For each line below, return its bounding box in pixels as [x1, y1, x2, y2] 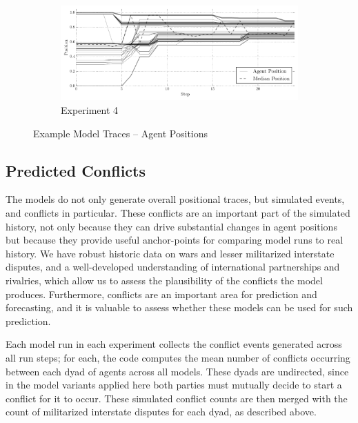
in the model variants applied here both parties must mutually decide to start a [6, 377, 342, 392]
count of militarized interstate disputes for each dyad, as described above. [6, 404, 317, 419]
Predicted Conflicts [6, 159, 146, 181]
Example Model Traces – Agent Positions [33, 126, 208, 140]
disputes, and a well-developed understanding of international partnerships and [6, 259, 340, 274]
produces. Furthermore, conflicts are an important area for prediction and [6, 286, 317, 301]
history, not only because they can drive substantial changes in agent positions [6, 219, 337, 233]
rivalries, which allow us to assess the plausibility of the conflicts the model [6, 273, 323, 287]
